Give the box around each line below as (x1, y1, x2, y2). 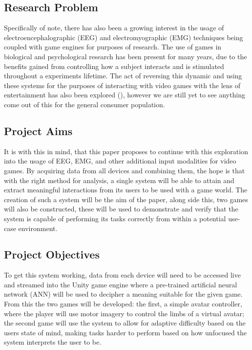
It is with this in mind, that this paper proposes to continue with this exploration (4, 146, 248, 156)
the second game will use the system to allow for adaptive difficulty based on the (4, 318, 246, 328)
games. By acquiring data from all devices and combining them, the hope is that (4, 165, 245, 175)
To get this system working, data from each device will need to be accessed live (4, 270, 241, 280)
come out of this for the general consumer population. (4, 99, 165, 109)
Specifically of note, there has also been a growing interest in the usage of (4, 23, 224, 33)
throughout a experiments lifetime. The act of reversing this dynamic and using (4, 70, 242, 81)
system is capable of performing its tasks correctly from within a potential (4, 213, 226, 223)
